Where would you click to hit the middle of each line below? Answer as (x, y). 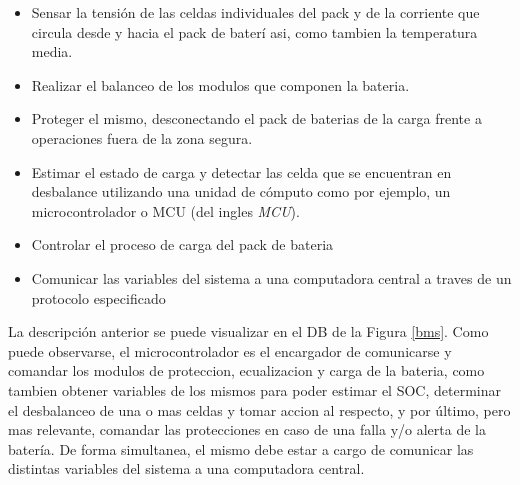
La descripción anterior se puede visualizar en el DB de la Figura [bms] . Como (248, 331)
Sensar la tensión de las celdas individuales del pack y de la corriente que (255, 12)
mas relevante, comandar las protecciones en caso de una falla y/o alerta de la (247, 429)
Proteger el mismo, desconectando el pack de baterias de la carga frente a (256, 118)
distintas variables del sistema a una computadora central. (186, 468)
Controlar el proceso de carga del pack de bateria (182, 244)
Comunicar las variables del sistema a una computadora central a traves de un (271, 277)
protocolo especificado (98, 297)
